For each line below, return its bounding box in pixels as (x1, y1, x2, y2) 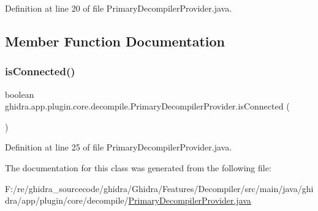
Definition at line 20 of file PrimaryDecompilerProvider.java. (5, 2, 232, 14)
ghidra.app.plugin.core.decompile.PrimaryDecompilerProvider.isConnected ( (5, 100, 290, 113)
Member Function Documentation (5, 31, 225, 50)
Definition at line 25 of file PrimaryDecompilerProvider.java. (5, 141, 232, 154)
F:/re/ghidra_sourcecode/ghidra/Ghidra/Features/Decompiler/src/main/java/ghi (5, 182, 314, 194)
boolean (5, 87, 34, 100)
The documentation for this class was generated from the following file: (5, 161, 271, 174)
